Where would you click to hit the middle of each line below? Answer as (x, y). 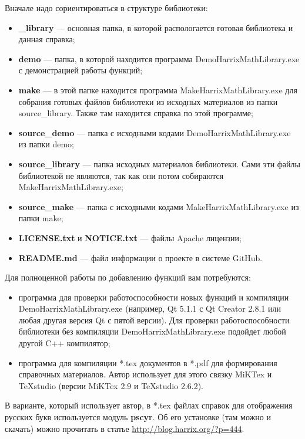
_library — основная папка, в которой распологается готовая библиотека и (156, 27)
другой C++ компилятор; (64, 343)
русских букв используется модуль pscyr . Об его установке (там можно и (138, 417)
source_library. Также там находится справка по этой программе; (136, 113)
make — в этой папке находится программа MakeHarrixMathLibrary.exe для (158, 90)
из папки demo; (46, 144)
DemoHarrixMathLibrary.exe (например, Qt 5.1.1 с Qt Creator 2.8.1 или (150, 308)
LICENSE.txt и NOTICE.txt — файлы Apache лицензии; (130, 237)
